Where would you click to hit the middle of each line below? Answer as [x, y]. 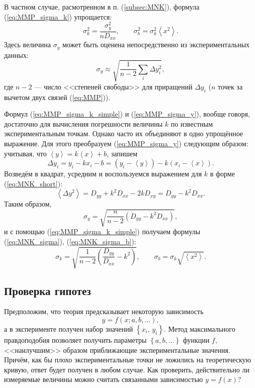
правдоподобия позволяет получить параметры [75, 340]
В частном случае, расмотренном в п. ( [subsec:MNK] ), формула [102, 7]
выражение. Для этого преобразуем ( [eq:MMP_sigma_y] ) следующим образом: [126, 143]
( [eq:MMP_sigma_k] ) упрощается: [58, 16]
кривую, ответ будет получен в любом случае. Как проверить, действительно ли [127, 369]
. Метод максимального [199, 329]
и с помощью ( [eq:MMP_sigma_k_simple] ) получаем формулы [102, 231]
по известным [192, 123]
